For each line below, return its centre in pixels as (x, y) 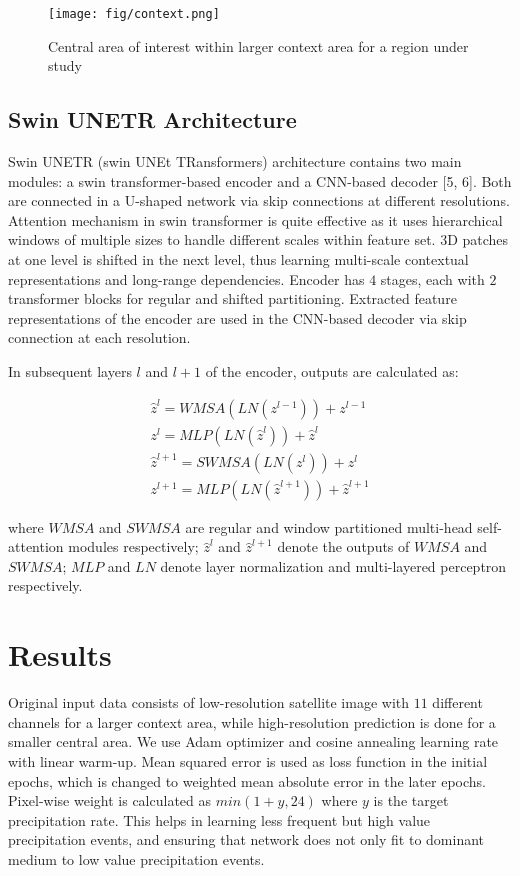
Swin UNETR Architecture (152, 119)
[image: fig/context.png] (134, 14)
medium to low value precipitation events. (136, 858)
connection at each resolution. (99, 337)
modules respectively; (133, 546)
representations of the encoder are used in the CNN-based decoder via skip (237, 317)
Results (60, 654)
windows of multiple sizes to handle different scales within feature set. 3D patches (258, 239)
